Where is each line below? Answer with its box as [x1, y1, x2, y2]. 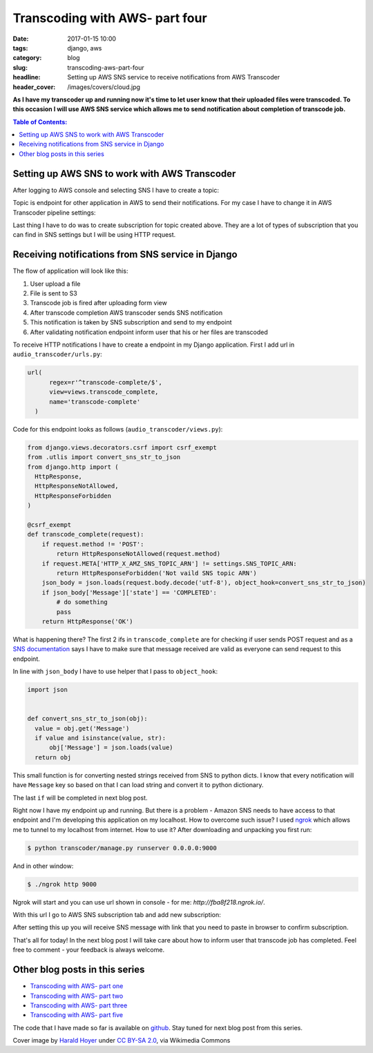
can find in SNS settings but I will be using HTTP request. [12, 231, 176, 239]
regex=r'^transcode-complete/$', [49, 378, 162, 386]
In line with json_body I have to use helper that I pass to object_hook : [12, 667, 218, 676]
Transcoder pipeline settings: [12, 208, 96, 217]
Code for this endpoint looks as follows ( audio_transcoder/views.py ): [12, 425, 223, 433]
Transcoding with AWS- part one [30, 982, 124, 990]
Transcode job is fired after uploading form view [30, 299, 167, 307]
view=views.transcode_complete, [49, 388, 159, 396]
